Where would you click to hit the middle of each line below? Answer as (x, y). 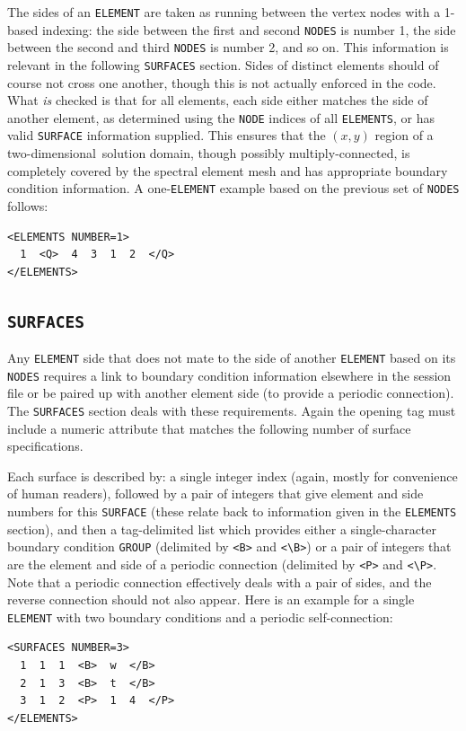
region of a (404, 135)
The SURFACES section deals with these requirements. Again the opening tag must (232, 411)
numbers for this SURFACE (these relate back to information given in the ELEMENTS (232, 511)
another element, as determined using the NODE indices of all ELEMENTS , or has (221, 117)
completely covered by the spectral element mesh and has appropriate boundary (228, 170)
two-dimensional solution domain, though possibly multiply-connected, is (209, 153)
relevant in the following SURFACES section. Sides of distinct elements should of (223, 64)
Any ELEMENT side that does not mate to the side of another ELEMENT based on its (232, 358)
